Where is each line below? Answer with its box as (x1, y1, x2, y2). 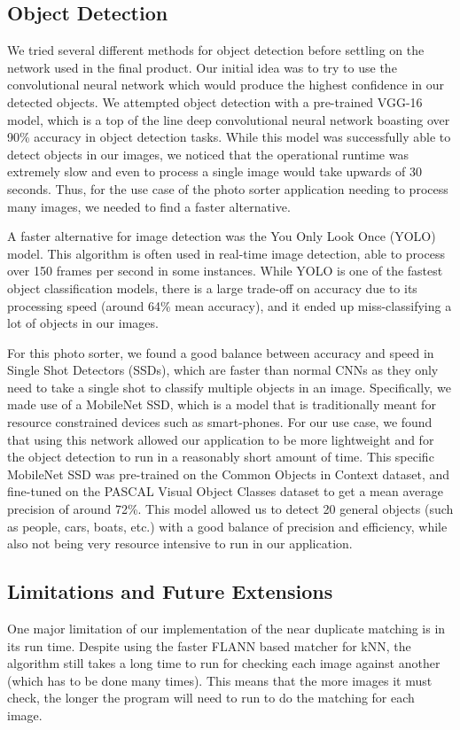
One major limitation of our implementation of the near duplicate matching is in (7, 619, 446, 638)
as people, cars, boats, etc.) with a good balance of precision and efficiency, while (7, 516, 448, 535)
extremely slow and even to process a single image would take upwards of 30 (7, 162, 422, 181)
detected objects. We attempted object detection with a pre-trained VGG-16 (7, 92, 423, 111)
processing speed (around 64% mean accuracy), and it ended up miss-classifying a (7, 296, 452, 315)
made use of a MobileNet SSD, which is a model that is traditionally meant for (7, 395, 436, 414)
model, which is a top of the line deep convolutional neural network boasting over (7, 110, 450, 128)
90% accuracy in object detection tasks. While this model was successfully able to (7, 128, 451, 146)
